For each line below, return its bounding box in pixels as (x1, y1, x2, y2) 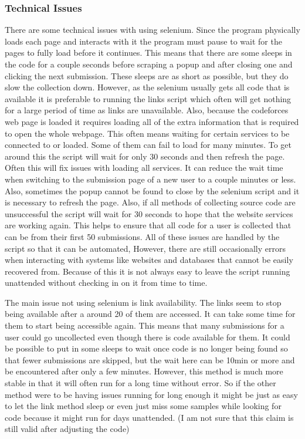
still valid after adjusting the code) (5, 423, 130, 435)
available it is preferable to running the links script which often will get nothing (5, 92, 292, 104)
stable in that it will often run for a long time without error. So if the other (5, 377, 276, 389)
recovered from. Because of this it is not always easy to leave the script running (5, 265, 290, 277)
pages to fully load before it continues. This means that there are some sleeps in (5, 46, 292, 59)
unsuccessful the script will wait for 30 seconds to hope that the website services (5, 207, 293, 219)
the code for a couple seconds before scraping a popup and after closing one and (5, 58, 293, 70)
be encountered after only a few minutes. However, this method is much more (5, 365, 283, 377)
